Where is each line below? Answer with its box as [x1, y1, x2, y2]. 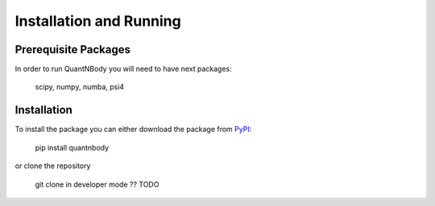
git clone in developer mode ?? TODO [35, 179, 159, 189]
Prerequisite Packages [14, 43, 130, 56]
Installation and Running [14, 12, 181, 30]
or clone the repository [14, 161, 91, 171]
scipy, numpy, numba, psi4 [35, 82, 125, 92]
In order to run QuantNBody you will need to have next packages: [14, 64, 233, 74]
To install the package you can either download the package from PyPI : [14, 125, 252, 134]
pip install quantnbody [35, 142, 110, 152]
